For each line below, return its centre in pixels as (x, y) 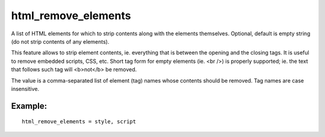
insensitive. (25, 89)
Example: (29, 106)
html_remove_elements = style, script (79, 122)
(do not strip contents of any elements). (60, 41)
